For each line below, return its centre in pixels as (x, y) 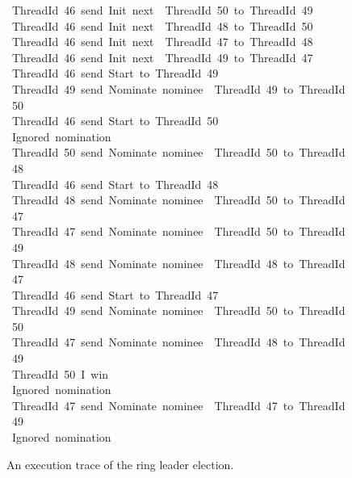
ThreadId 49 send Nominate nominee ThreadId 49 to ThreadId (178, 88)
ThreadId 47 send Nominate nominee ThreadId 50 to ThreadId (178, 231)
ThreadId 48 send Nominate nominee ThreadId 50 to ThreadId (178, 200)
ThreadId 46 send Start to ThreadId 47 (115, 294)
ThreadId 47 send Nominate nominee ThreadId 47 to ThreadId (178, 405)
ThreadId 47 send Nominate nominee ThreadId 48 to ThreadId (178, 342)
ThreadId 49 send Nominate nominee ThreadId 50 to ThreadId (178, 310)
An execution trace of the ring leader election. (120, 464)
